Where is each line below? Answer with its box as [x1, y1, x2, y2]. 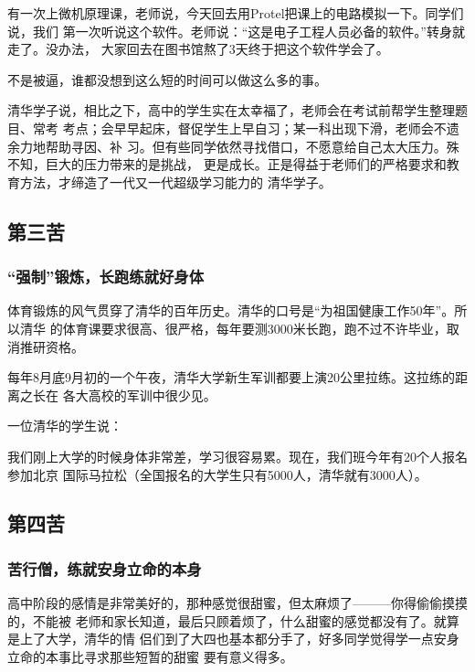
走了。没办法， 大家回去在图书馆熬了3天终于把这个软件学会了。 [7, 39, 389, 59]
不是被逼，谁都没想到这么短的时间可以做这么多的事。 [7, 69, 327, 89]
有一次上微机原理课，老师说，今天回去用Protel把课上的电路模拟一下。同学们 [7, 4, 464, 22]
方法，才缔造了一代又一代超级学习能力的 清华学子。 [19, 172, 332, 191]
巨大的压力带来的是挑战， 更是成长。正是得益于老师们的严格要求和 [45, 155, 447, 174]
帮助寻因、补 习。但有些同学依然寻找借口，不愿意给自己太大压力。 [45, 136, 447, 155]
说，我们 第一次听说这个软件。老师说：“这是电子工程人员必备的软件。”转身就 [7, 21, 465, 40]
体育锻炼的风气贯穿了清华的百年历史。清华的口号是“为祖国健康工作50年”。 [7, 301, 455, 320]
